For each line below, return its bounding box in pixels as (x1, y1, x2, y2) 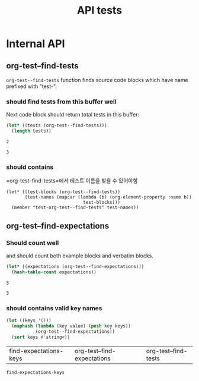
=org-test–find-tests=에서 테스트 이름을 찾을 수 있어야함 (6, 177, 138, 184)
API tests (76, 4, 123, 17)
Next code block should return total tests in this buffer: (6, 111, 140, 118)
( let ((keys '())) (6, 317, 52, 324)
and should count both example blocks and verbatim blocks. (6, 252, 154, 259)
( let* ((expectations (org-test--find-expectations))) (6, 264, 145, 270)
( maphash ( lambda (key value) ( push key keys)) (11, 323, 131, 329)
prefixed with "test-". (6, 83, 57, 90)
